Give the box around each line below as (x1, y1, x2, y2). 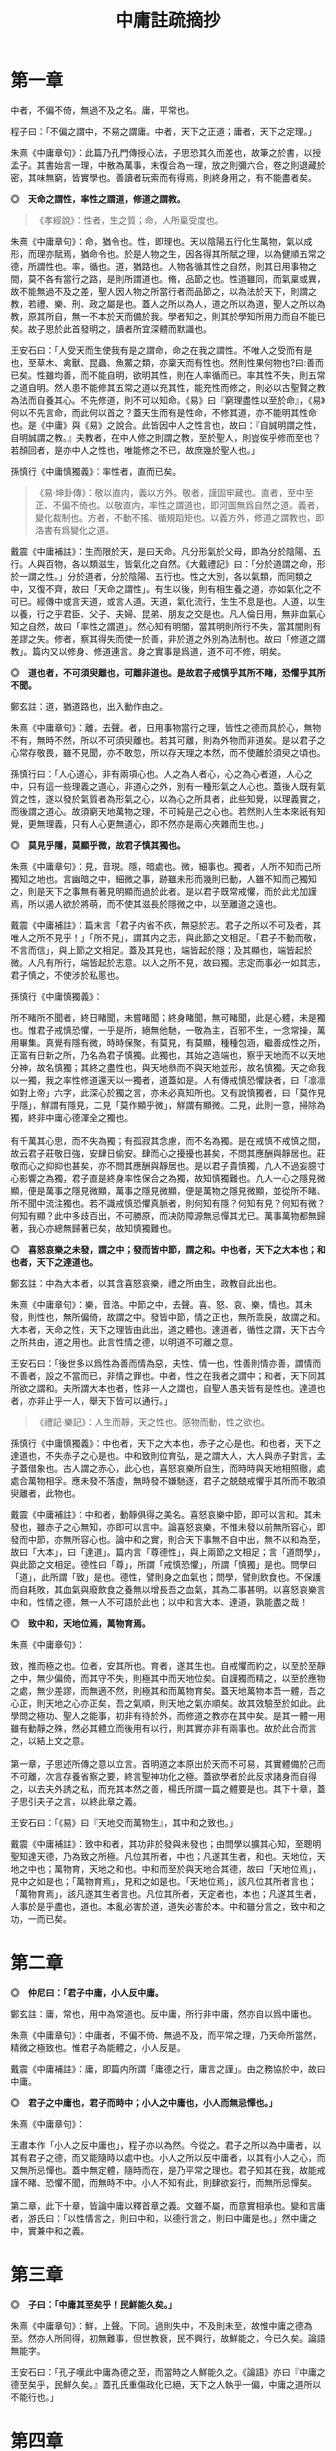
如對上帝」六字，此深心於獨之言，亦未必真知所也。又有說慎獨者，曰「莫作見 (10, 1086, 326, 1098)
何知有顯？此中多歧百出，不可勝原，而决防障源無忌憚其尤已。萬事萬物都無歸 (10, 1209, 326, 1221)
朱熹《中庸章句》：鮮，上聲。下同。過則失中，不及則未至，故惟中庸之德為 (10, 2319, 313, 2331)
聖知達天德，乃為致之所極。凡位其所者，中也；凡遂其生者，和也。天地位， (10, 1850, 317, 1862)
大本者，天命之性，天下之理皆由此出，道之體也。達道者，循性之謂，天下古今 (10, 1323, 326, 1335)
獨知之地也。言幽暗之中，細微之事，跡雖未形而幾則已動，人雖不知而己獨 (10, 872, 308, 885)
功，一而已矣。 (10, 1912, 72, 1925)
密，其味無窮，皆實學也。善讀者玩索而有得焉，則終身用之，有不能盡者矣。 (10, 171, 317, 183)
